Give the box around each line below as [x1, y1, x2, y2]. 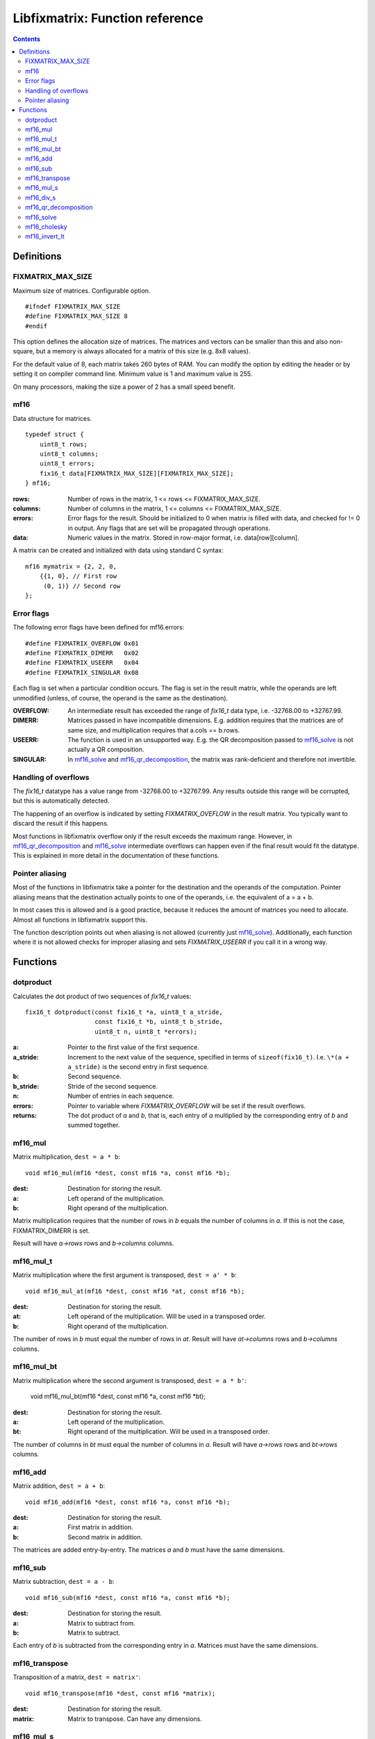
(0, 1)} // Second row [43, 582, 121, 590]
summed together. [67, 1121, 120, 1130]
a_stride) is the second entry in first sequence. [67, 1062, 209, 1071]
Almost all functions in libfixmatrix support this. [12, 915, 148, 924]
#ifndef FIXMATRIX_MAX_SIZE [25, 303, 121, 310]
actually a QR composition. [67, 745, 144, 754]
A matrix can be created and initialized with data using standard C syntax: [12, 546, 224, 554]
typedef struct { [25, 431, 84, 438]
